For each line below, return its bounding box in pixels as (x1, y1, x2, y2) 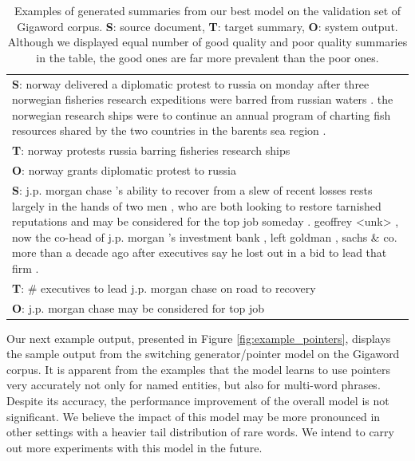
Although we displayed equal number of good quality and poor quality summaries (7, 33, 408, 50)
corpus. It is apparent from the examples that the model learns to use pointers (6, 361, 390, 377)
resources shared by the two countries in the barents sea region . (12, 122, 326, 139)
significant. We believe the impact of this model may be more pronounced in (6, 408, 381, 424)
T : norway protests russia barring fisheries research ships (12, 142, 290, 159)
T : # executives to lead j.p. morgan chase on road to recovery (12, 279, 316, 296)
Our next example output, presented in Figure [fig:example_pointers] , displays (6, 329, 391, 346)
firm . (12, 259, 39, 276)
